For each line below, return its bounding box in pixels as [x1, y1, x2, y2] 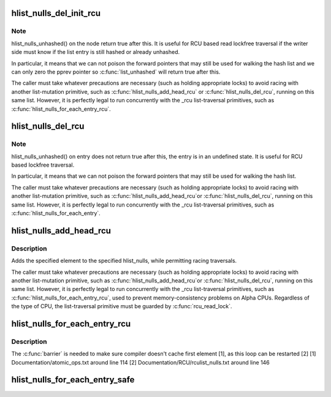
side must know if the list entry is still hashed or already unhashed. [11, 48, 180, 56]
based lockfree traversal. [11, 161, 75, 168]
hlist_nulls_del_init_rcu [11, 8, 101, 18]
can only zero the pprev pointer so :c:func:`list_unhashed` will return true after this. [11, 68, 221, 75]
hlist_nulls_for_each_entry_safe [11, 374, 135, 385]
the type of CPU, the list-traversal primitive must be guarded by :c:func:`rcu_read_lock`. [11, 303, 232, 310]
